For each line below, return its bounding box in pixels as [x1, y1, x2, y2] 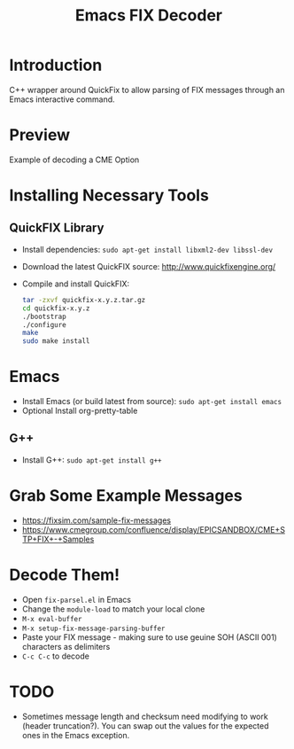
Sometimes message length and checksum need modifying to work [21, 711, 268, 722]
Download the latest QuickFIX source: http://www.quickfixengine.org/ [21, 261, 276, 271]
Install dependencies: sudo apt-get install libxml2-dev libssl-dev [21, 244, 273, 254]
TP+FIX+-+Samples [21, 534, 95, 544]
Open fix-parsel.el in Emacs [21, 594, 131, 605]
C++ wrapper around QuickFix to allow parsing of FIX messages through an [9, 84, 285, 95]
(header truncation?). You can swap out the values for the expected [21, 720, 269, 731]
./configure [21, 320, 66, 329]
